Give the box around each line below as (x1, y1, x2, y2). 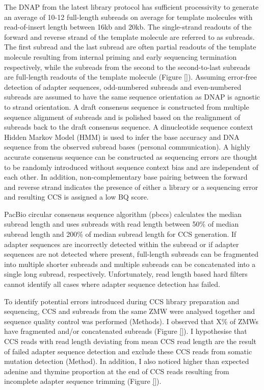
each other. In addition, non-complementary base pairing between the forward (4, 172, 248, 182)
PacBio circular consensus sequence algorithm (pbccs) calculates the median (4, 208, 242, 219)
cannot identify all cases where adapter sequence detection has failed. (4, 279, 220, 289)
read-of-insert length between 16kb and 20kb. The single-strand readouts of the (4, 21, 252, 32)
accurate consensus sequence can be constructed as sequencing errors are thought (4, 151, 258, 162)
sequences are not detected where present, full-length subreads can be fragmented (4, 249, 259, 259)
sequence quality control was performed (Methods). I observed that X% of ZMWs (4, 315, 259, 326)
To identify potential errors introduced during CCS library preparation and (4, 296, 240, 306)
